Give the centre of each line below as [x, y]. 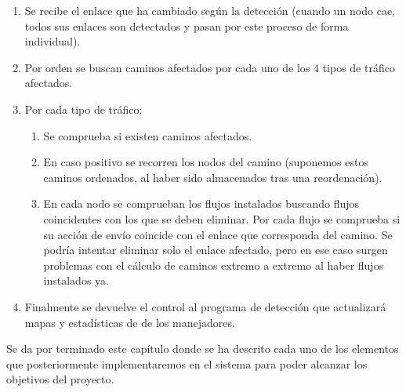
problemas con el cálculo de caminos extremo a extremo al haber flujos [214, 265]
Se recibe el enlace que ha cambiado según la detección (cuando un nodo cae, [210, 10]
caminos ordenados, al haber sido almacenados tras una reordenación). [213, 177]
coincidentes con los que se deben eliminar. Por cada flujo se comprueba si [222, 218]
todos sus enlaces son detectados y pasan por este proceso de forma [187, 25]
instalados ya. [76, 280]
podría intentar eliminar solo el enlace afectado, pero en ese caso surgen [216, 250]
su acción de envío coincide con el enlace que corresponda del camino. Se [218, 234]
